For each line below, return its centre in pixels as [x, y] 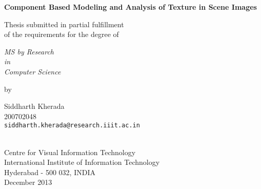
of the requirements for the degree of [62, 34]
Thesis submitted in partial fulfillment [64, 24]
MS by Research [29, 51]
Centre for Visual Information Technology [70, 152]
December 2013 [28, 182]
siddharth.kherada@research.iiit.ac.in [72, 126]
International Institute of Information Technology [82, 162]
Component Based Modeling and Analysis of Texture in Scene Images [130, 7]
